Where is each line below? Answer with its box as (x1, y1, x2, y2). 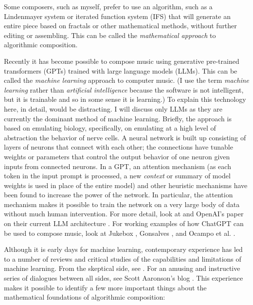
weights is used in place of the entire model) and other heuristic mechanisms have (4, 180, 248, 190)
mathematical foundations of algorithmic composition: (4, 292, 165, 302)
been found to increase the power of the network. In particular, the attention (4, 190, 233, 200)
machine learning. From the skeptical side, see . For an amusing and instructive (4, 263, 240, 273)
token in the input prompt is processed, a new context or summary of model (4, 171, 231, 181)
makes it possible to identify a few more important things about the (4, 282, 207, 292)
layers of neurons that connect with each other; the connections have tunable (4, 142, 233, 152)
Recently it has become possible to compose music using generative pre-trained (4, 56, 239, 66)
